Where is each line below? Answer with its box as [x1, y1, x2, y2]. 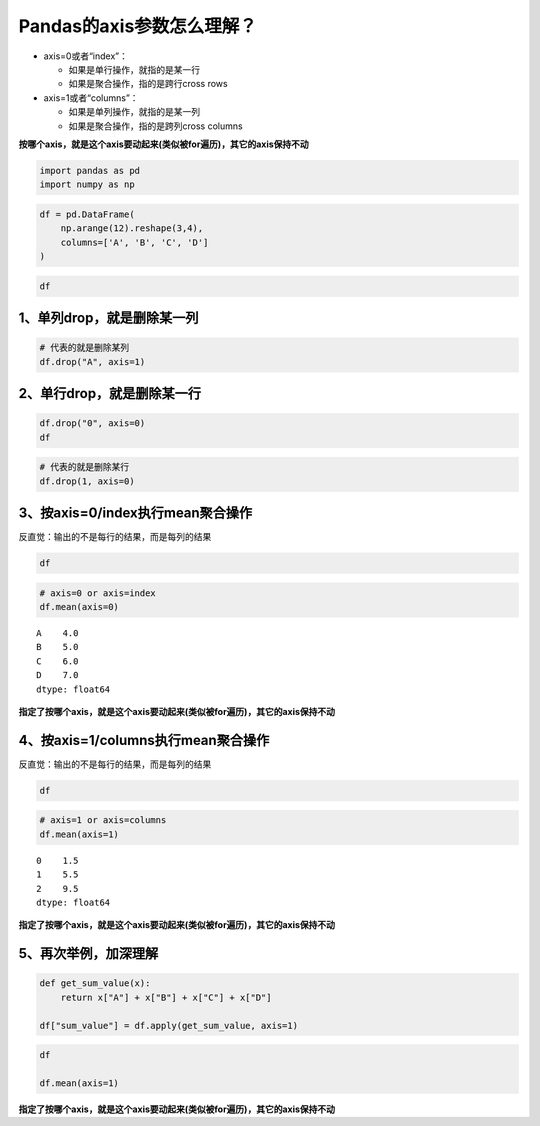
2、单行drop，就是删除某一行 [18, 385, 202, 402]
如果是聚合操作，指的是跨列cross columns [68, 120, 244, 132]
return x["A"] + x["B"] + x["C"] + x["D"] [60, 991, 272, 1003]
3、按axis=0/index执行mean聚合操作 [18, 504, 253, 521]
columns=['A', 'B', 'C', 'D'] [60, 236, 209, 248]
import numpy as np [39, 179, 135, 190]
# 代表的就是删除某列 [39, 342, 130, 354]
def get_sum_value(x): [39, 978, 151, 989]
